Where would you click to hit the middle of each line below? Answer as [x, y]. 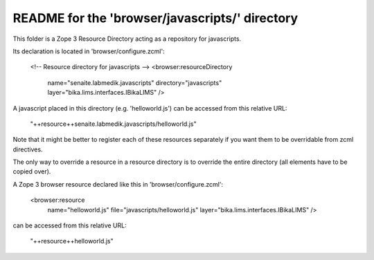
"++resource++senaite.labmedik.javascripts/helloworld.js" [113, 124]
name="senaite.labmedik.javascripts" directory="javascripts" [135, 82]
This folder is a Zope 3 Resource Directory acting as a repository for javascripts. [127, 39]
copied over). [32, 171]
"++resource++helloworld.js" [72, 241]
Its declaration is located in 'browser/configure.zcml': [89, 51]
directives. [28, 149]
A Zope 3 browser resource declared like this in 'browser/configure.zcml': [118, 184]
